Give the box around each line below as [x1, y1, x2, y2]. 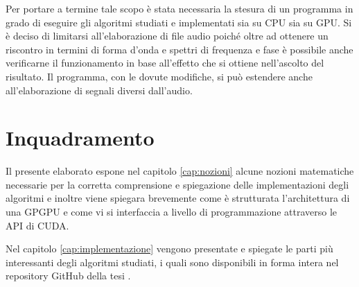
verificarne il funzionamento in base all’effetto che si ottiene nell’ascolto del [6, 55, 324, 70]
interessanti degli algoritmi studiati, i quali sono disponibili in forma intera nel [6, 254, 339, 269]
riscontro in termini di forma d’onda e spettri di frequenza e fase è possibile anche [6, 42, 353, 56]
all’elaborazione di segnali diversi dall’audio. [6, 82, 193, 97]
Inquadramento [6, 123, 155, 152]
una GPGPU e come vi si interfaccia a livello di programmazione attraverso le [6, 205, 338, 219]
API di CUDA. [6, 218, 69, 232]
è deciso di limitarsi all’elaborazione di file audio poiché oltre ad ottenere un [6, 28, 329, 43]
